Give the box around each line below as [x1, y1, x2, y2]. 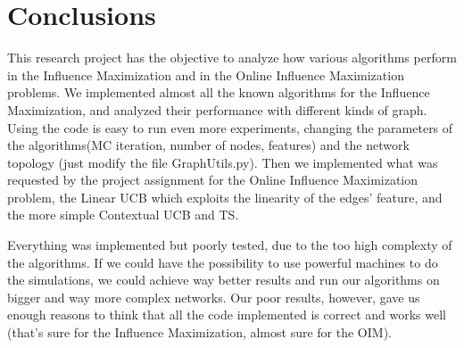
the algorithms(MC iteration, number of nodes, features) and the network [7, 136, 410, 154]
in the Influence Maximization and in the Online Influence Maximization [7, 65, 404, 84]
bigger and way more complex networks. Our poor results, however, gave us [7, 287, 420, 306]
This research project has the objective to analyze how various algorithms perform [7, 48, 457, 67]
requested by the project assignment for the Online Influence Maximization [7, 170, 418, 189]
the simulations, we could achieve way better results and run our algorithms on [7, 270, 440, 289]
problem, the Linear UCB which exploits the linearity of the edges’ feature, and [7, 187, 443, 206]
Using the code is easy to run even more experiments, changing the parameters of [7, 118, 453, 137]
